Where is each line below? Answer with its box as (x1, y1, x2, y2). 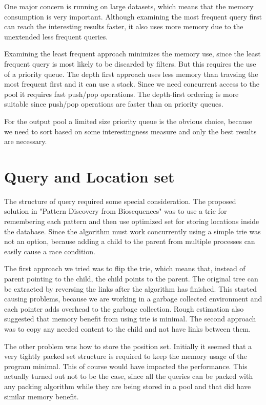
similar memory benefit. (4, 391, 79, 401)
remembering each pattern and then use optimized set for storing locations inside (4, 216, 259, 227)
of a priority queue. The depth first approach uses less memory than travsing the (4, 68, 258, 79)
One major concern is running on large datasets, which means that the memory (4, 1, 254, 11)
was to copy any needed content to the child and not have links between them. (4, 323, 251, 334)
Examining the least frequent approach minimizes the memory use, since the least (4, 48, 261, 59)
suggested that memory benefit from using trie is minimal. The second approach (4, 313, 256, 324)
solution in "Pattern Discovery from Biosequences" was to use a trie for (4, 206, 227, 216)
